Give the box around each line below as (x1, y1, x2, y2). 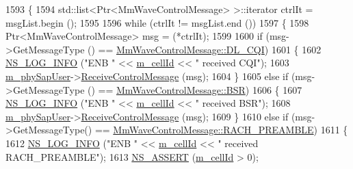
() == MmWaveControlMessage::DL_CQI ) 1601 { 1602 (88, 42, 322, 56)
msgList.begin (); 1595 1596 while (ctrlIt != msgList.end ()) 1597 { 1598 (5, 15, 309, 29)
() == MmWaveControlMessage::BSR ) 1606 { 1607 (88, 82, 302, 96)
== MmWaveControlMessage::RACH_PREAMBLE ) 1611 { (94, 122, 348, 137)
